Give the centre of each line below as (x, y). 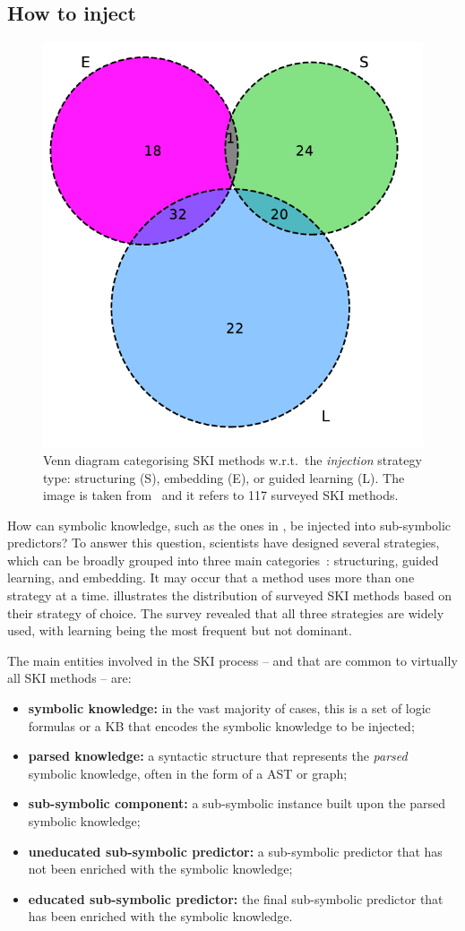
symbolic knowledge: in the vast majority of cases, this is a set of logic (229, 708)
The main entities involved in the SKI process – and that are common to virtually (232, 660)
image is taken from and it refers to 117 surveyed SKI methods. (221, 495)
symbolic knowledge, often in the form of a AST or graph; (188, 773)
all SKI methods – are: (69, 678)
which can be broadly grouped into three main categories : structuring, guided (223, 560)
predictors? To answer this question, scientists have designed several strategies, (224, 543)
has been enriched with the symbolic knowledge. (160, 916)
